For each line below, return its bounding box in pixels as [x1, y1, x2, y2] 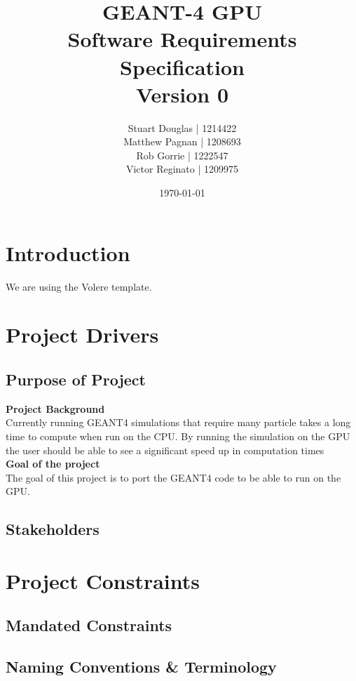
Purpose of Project [6, 368, 146, 390]
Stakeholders [6, 518, 100, 540]
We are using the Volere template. [6, 279, 152, 293]
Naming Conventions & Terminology [6, 656, 277, 677]
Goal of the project [6, 456, 100, 471]
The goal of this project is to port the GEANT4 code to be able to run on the [6, 470, 341, 484]
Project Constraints [6, 566, 200, 595]
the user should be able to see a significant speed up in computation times [6, 442, 324, 457]
